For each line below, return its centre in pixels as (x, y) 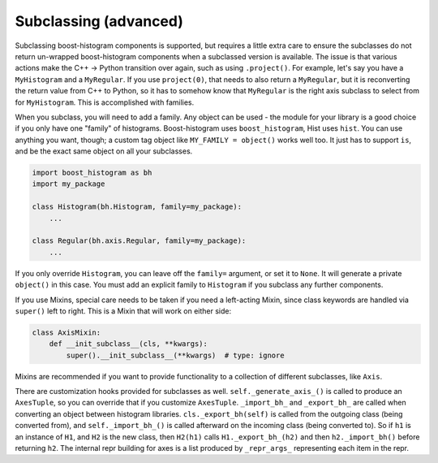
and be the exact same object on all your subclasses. (104, 151)
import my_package (69, 184)
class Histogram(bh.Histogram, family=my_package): (137, 207)
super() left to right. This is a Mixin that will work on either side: (123, 311)
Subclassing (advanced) (99, 21)
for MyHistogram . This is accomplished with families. (105, 102)
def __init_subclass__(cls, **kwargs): (129, 344)
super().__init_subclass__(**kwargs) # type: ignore (175, 355)
